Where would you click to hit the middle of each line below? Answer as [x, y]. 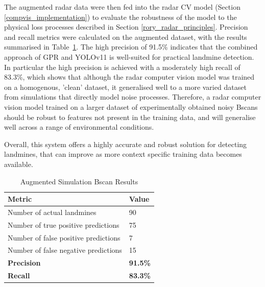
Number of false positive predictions [64, 237]
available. [19, 164]
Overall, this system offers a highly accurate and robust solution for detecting [126, 144]
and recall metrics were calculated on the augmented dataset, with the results [126, 37]
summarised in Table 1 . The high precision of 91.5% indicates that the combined [131, 47]
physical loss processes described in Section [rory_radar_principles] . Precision [126, 27]
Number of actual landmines [52, 212]
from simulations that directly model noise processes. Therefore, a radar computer [133, 97]
